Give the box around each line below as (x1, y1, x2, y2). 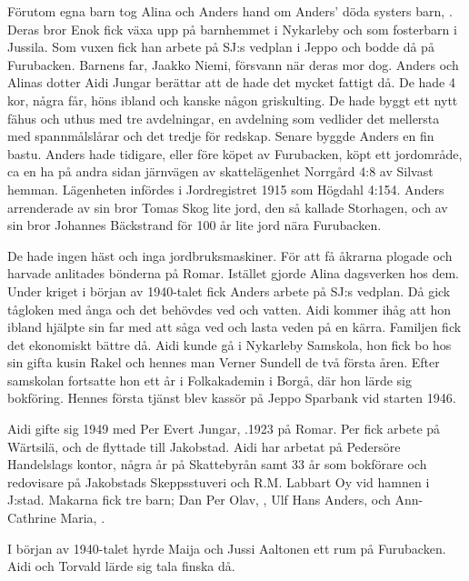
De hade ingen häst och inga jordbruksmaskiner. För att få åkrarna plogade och (7, 245, 453, 265)
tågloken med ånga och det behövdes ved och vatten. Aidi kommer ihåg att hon (7, 299, 452, 318)
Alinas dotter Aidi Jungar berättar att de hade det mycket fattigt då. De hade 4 (7, 73, 455, 92)
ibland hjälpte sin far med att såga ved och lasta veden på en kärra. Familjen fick (7, 317, 462, 336)
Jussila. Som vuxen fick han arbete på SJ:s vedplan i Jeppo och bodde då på (7, 37, 434, 56)
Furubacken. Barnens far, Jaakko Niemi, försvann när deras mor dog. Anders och (7, 55, 459, 74)
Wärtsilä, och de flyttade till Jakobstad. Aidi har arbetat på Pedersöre (7, 436, 401, 456)
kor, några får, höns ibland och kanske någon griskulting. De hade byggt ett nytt (7, 90, 458, 109)
